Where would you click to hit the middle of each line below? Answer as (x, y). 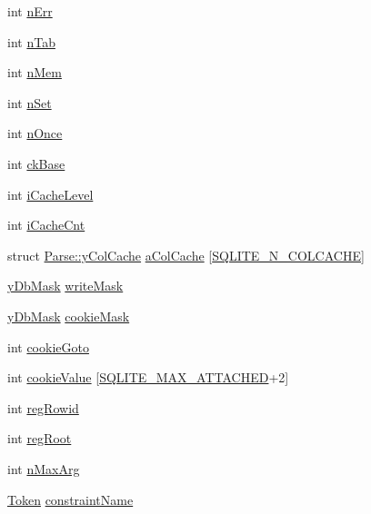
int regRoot (40, 438)
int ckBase (36, 163)
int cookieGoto (48, 346)
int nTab (31, 41)
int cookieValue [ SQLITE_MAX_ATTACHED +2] (148, 377)
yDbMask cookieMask (69, 316)
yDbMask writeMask (65, 286)
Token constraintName (70, 499)
